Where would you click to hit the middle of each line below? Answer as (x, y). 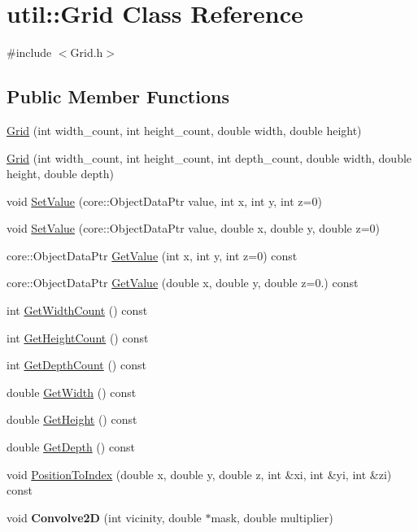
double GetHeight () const (72, 419)
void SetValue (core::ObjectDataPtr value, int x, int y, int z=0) (164, 201)
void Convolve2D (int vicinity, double (104, 517)
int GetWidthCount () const (77, 310)
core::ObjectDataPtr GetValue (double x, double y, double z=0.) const (183, 283)
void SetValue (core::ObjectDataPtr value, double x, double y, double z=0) (194, 228)
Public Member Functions (118, 96)
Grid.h (87, 52)
